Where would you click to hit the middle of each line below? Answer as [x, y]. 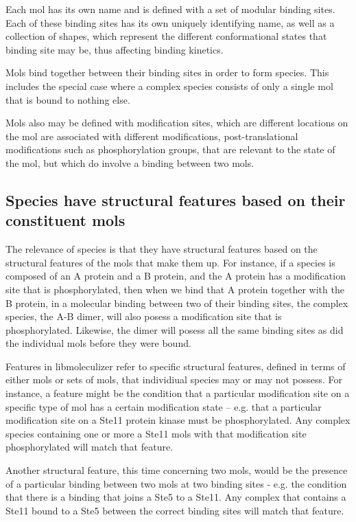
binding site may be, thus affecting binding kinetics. [115, 49]
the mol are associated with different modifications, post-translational [152, 136]
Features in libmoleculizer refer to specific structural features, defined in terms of [176, 366]
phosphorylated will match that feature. [90, 447]
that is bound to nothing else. [68, 99]
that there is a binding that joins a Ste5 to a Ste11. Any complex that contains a [176, 497]
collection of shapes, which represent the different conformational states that [166, 36]
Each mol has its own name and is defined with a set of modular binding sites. [170, 9]
